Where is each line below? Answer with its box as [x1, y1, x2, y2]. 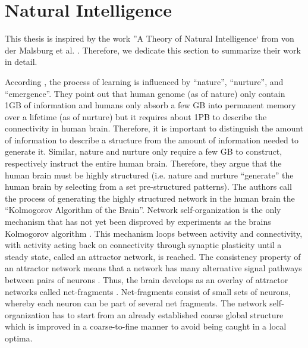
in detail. [5, 55, 37, 68]
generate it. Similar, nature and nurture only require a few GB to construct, [5, 145, 282, 158]
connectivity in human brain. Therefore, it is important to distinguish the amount [5, 122, 304, 134]
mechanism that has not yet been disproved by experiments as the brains [5, 215, 271, 228]
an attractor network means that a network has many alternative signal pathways [5, 262, 302, 274]
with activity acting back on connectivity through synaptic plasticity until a [5, 239, 282, 251]
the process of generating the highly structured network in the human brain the [5, 192, 295, 204]
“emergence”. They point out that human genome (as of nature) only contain [5, 87, 285, 99]
